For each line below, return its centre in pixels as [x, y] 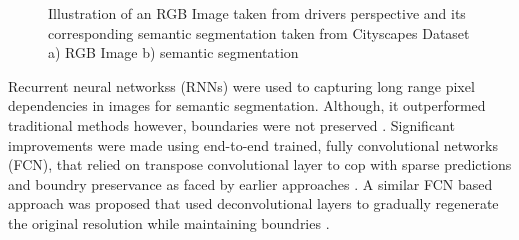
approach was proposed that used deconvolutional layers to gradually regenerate [253, 203]
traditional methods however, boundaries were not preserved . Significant [231, 124]
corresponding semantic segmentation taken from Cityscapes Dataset [259, 32]
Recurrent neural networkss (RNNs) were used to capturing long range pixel [241, 85]
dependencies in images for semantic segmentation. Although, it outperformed [247, 105]
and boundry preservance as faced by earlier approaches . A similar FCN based [250, 183]
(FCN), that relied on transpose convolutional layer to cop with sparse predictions [260, 164]
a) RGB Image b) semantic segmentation [173, 52]
